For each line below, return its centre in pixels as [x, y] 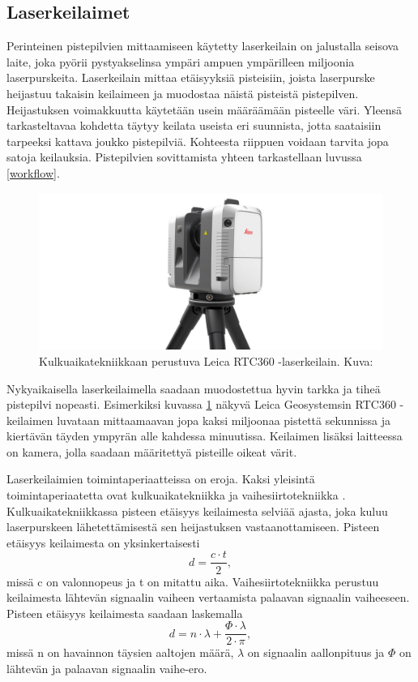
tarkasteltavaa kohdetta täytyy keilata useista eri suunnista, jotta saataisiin [194, 125]
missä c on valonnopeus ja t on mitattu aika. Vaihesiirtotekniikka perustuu [193, 581]
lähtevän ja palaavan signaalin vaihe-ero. [107, 668]
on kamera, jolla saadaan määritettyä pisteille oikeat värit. [152, 451]
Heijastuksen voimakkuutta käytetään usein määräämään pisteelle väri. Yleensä [205, 109]
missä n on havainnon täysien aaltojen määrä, [120, 652]
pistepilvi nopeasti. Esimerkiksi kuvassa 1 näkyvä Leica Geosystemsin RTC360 [201, 404]
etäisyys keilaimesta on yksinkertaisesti [103, 542]
